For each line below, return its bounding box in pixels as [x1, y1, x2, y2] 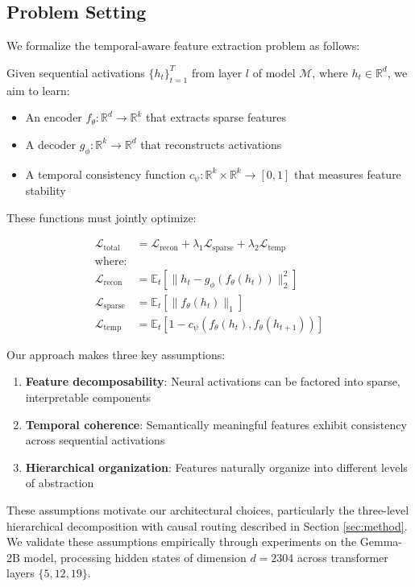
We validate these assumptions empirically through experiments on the [6, 533, 357, 550]
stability [25, 182, 66, 199]
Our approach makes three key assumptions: [6, 345, 226, 362]
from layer [191, 64, 243, 81]
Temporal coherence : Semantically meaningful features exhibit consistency [25, 415, 407, 432]
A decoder [25, 135, 77, 152]
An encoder [25, 109, 82, 126]
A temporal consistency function [25, 165, 186, 182]
